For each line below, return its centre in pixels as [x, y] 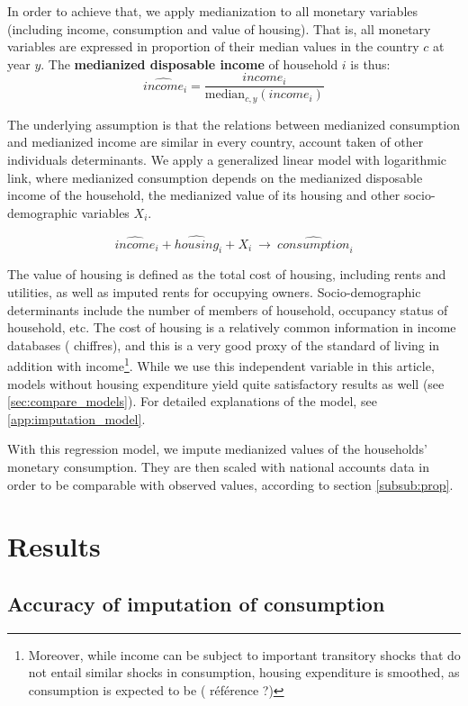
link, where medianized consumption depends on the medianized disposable [215, 177]
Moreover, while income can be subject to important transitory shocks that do [244, 654]
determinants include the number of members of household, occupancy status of [228, 309]
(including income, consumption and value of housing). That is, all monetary [219, 28]
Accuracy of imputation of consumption [196, 604]
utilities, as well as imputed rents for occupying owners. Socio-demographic [214, 292]
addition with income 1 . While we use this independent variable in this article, [221, 365]
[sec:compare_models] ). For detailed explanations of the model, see [192, 401]
